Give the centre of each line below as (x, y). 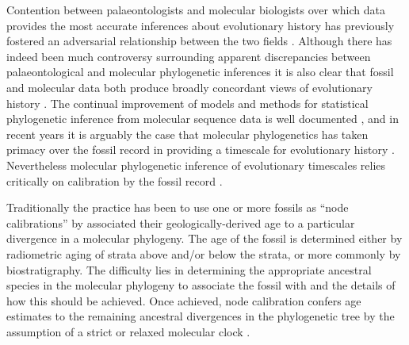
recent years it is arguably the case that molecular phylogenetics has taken (187, 134)
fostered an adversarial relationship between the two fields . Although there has (199, 41)
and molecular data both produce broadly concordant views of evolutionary (189, 87)
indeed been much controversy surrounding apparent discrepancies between (189, 56)
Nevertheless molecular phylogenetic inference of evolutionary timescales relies (196, 165)
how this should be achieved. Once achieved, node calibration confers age (184, 300)
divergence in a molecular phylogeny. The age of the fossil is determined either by (204, 238)
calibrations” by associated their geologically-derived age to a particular (181, 222)
